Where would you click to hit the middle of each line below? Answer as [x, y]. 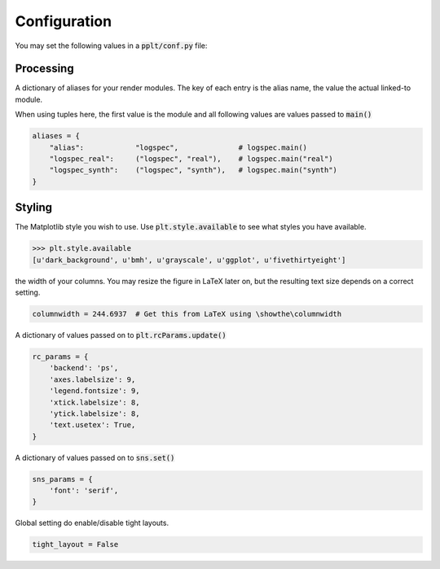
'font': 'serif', [84, 491]
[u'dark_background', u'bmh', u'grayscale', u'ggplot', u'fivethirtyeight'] [189, 260]
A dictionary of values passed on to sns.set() [95, 457]
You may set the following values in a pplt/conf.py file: [111, 46]
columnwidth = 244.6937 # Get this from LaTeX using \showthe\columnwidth [187, 314]
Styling [34, 208]
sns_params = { [62, 479]
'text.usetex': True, [92, 425]
